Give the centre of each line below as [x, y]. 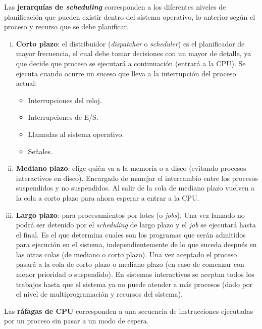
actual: [27, 83]
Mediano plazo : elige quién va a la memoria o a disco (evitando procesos [131, 168]
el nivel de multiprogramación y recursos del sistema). [99, 294]
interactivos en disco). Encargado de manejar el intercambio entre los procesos [137, 178]
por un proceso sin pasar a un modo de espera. [76, 321]
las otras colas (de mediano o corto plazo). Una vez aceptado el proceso [126, 254]
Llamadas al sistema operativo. [76, 134]
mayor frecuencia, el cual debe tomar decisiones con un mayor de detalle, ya [134, 53]
